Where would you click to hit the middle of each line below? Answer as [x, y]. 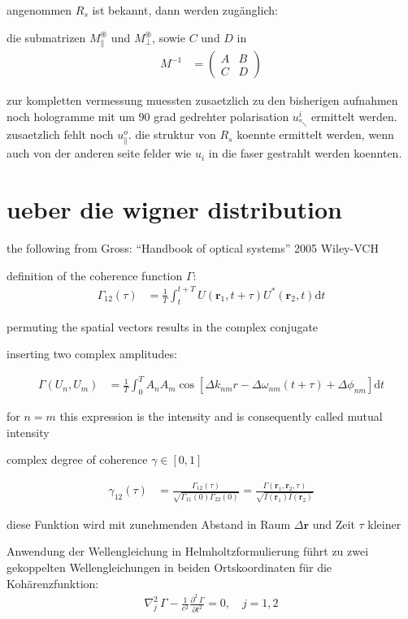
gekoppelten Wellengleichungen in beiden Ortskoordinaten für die [169, 567]
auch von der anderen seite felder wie [99, 153]
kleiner [384, 524]
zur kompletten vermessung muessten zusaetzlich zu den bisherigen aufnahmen [202, 100]
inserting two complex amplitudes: [92, 354]
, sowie [169, 37]
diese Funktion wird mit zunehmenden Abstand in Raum [149, 524]
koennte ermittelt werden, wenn [315, 134]
